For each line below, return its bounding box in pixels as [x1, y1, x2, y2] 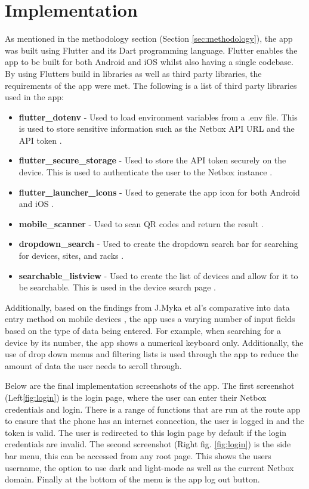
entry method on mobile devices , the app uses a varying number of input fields [5, 312, 295, 325]
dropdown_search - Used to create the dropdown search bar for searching [18, 237, 298, 250]
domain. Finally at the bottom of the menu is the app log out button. [5, 473, 260, 485]
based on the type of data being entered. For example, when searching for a [5, 324, 281, 336]
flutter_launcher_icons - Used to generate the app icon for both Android [18, 185, 300, 198]
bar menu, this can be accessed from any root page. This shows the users [5, 449, 271, 462]
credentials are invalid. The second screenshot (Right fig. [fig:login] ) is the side [5, 438, 291, 450]
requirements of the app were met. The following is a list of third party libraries [5, 79, 297, 91]
